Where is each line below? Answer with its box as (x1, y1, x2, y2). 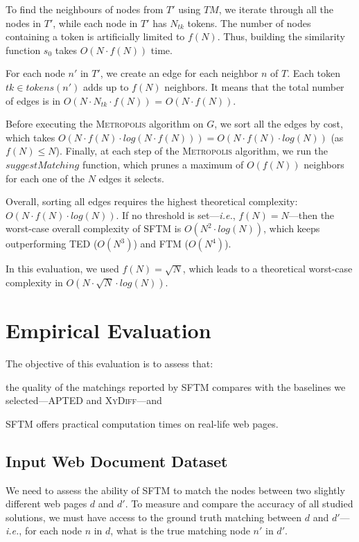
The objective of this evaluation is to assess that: (6, 356, 213, 371)
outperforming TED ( (6, 236, 98, 251)
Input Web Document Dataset (6, 450, 228, 471)
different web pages (6, 496, 87, 511)
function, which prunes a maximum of (82, 157, 244, 171)
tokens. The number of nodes (187, 15, 311, 30)
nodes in (6, 15, 42, 30)
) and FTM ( (133, 236, 189, 251)
